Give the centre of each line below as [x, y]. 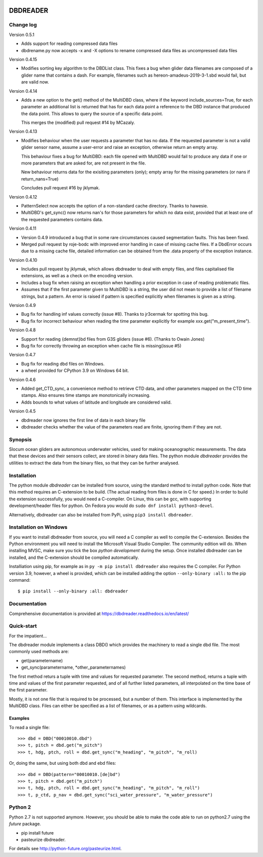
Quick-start [23, 626]
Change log [23, 25]
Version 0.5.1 [22, 35]
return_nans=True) [40, 179]
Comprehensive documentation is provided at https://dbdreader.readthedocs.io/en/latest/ [99, 613]
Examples [19, 718]
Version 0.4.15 [23, 59]
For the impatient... [28, 636]
